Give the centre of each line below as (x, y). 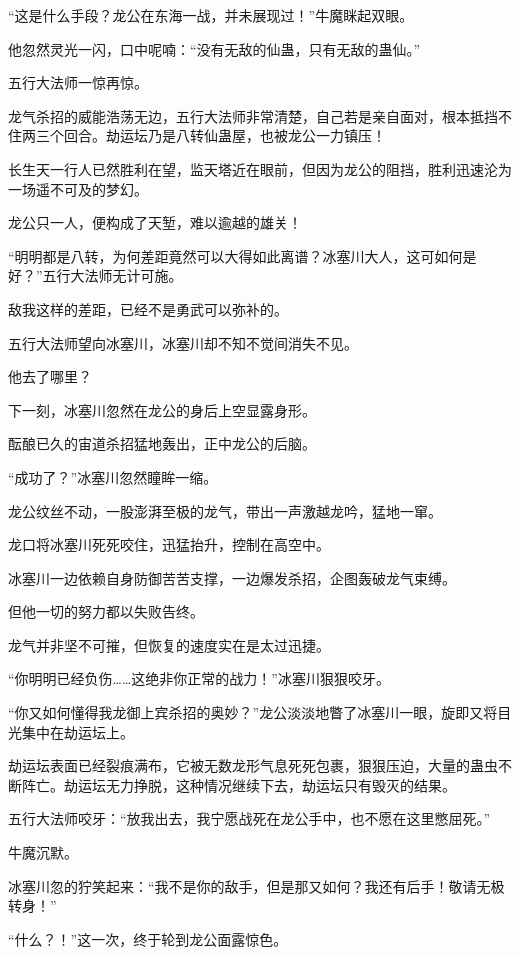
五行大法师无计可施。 (112, 275)
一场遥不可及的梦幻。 (78, 188)
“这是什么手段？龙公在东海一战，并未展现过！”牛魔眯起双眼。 (211, 15)
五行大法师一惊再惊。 (78, 82)
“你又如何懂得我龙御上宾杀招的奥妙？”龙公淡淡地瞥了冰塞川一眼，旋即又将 (253, 712)
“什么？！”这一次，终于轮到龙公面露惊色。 (148, 938)
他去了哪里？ (50, 376)
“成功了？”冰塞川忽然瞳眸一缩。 (113, 476)
